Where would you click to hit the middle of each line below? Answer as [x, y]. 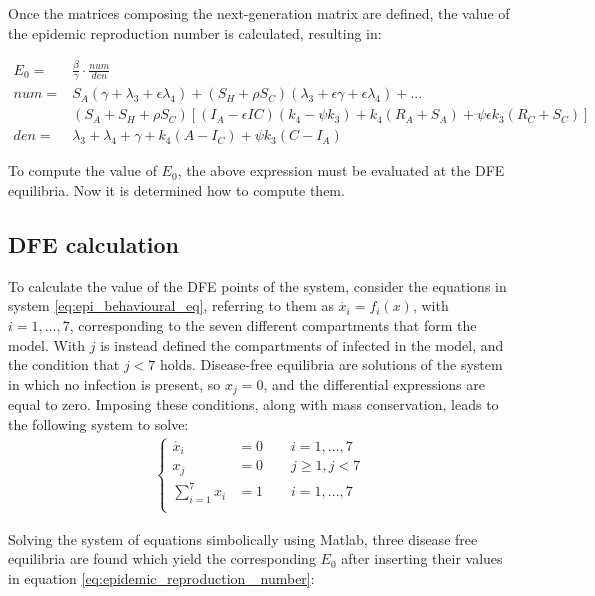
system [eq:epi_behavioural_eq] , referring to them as [171, 305]
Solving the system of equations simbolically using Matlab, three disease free [243, 538]
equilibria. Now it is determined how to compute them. [176, 190]
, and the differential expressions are [374, 383]
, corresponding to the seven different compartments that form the [273, 325]
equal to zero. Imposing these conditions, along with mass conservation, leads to [253, 404]
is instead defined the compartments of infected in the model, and [302, 344]
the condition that [64, 364]
